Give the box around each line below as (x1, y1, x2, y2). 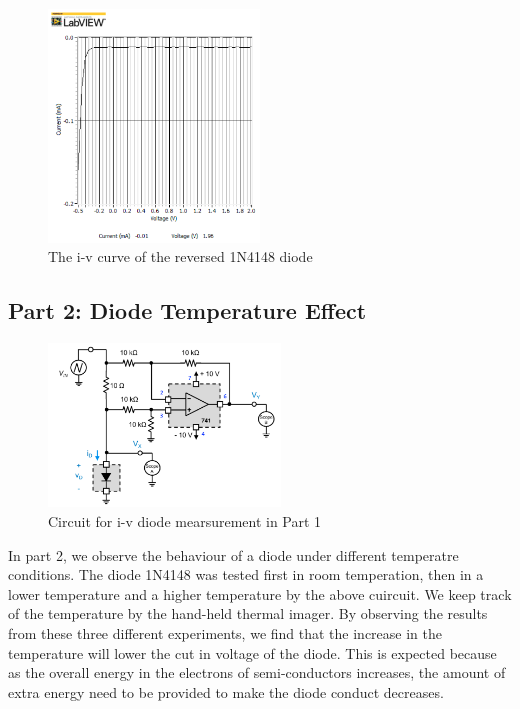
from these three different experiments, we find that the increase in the (8, 622, 442, 643)
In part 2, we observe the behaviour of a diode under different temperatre (8, 544, 459, 565)
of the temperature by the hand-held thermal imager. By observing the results (8, 603, 488, 624)
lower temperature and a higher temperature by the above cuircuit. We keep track (8, 583, 512, 604)
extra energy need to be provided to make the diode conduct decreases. (8, 681, 444, 702)
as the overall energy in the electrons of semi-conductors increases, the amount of (8, 662, 506, 683)
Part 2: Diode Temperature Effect (8, 295, 367, 326)
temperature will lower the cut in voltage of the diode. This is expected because (8, 642, 497, 663)
